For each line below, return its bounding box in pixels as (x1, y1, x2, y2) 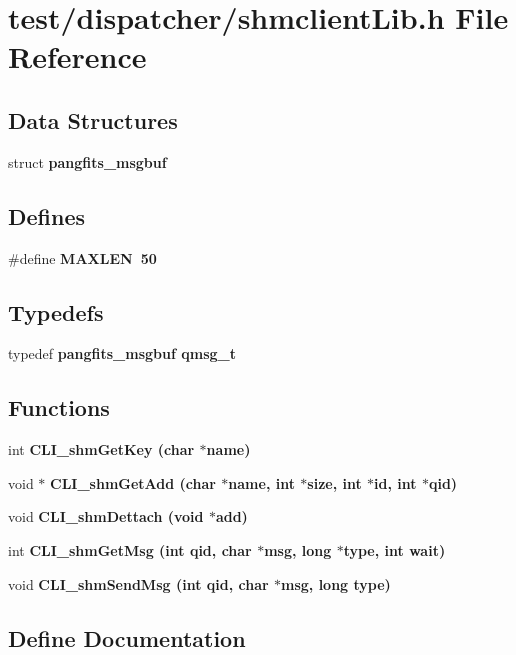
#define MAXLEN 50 (8, 247, 157, 268)
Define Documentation (8, 622, 246, 653)
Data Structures (8, 104, 178, 135)
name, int (228, 472, 295, 493)
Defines (8, 200, 86, 231)
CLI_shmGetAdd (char (50, 472, 216, 493)
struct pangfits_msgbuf (8, 151, 167, 172)
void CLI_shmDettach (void (8, 506, 204, 527)
